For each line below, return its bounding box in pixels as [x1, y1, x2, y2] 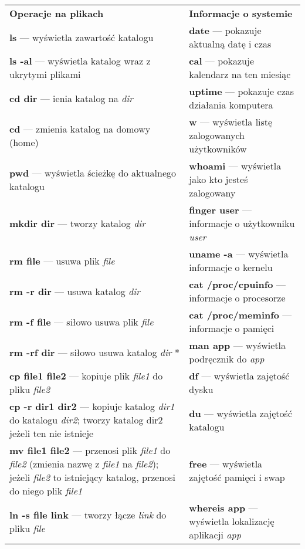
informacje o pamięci [189, 321, 274, 335]
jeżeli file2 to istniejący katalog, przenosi [9, 470, 176, 484]
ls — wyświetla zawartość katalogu [9, 30, 154, 44]
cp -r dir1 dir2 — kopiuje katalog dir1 [9, 399, 175, 413]
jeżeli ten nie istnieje [9, 426, 94, 440]
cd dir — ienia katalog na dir [9, 91, 133, 105]
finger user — [189, 203, 252, 216]
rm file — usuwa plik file [9, 253, 115, 267]
